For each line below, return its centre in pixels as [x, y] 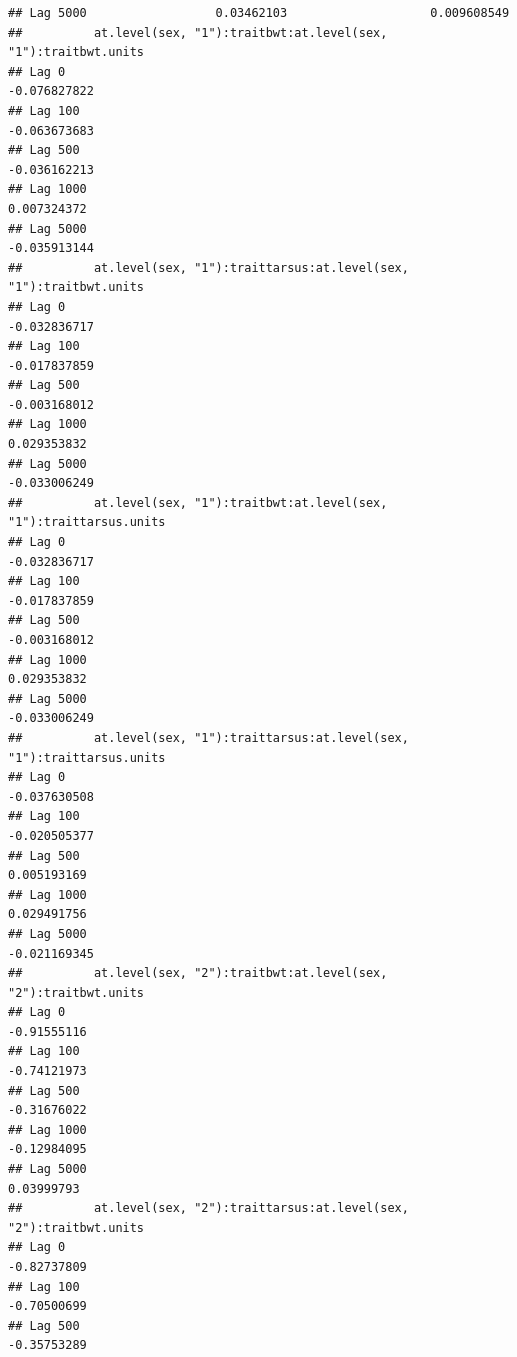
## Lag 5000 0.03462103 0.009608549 [259, 13]
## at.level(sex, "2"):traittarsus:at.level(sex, [208, 1208]
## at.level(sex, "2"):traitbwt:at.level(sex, [198, 973]
